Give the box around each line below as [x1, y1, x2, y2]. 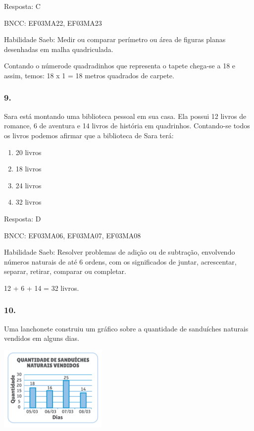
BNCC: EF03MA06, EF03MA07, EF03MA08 [4, 230, 141, 240]
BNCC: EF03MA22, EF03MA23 [4, 17, 102, 28]
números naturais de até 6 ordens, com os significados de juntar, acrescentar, [4, 256, 237, 267]
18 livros [15, 163, 42, 174]
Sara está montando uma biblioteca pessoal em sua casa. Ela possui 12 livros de [4, 110, 247, 121]
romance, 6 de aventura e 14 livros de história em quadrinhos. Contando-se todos [4, 120, 250, 131]
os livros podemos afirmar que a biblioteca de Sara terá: [4, 130, 174, 140]
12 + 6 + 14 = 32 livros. [4, 282, 79, 293]
